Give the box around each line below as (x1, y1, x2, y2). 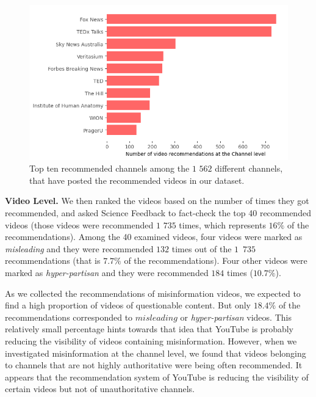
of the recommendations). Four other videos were (124, 254, 307, 267)
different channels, (215, 162, 283, 175)
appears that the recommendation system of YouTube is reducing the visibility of (5, 370, 309, 383)
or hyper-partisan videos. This (180, 310, 292, 323)
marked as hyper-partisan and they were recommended (5, 266, 209, 279)
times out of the (171, 242, 232, 255)
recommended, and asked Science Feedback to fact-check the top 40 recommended (5, 206, 311, 219)
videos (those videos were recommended (5, 218, 154, 231)
